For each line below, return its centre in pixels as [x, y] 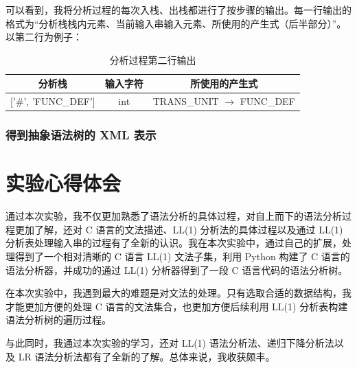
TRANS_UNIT [186, 101]
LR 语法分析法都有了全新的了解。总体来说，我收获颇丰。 [147, 356]
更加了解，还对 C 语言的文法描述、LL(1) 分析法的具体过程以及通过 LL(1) [179, 229]
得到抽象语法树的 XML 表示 [81, 135]
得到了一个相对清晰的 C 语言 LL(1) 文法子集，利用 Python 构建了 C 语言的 [182, 256]
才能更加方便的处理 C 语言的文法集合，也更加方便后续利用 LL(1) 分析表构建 [177, 306]
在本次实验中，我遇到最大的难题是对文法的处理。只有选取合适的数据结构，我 [178, 293]
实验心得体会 [64, 183]
